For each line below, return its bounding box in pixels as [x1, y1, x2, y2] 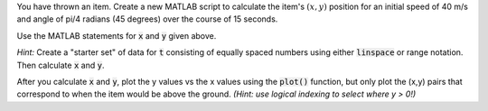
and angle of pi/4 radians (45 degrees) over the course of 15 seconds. [16, 14, 278, 24]
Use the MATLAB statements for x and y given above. [16, 30, 217, 41]
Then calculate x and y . [16, 60, 105, 70]
